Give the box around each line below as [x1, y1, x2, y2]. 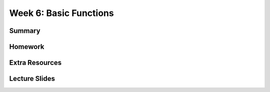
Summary [9, 26, 40, 35]
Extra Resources [9, 58, 62, 67]
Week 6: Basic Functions [9, 7, 114, 18]
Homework [9, 42, 44, 51]
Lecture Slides [9, 74, 55, 83]
